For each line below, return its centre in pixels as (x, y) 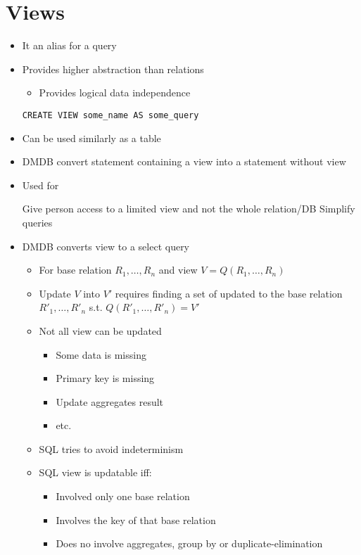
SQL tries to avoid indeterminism (111, 448)
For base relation (75, 270)
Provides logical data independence (115, 92)
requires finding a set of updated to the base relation (229, 293)
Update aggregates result (110, 401)
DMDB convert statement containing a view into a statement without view (184, 161)
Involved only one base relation (123, 496)
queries (37, 222)
